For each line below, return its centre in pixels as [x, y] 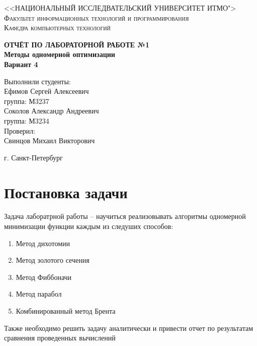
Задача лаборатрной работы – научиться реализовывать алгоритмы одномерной [125, 216]
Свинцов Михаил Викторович [50, 140]
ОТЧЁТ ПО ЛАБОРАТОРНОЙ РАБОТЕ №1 [77, 44]
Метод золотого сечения [53, 260]
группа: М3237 [27, 101]
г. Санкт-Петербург [33, 157]
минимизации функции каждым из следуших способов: [89, 226]
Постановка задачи [66, 192]
